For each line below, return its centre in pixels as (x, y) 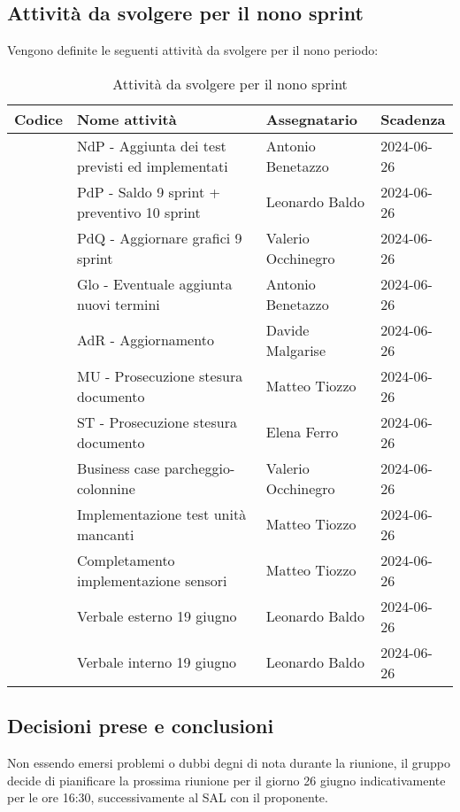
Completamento (126, 560)
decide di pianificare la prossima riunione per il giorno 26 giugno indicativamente (226, 780)
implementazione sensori (152, 580)
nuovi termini (118, 304)
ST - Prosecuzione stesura (157, 421)
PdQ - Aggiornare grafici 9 (159, 237)
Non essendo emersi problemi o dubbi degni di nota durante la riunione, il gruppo (229, 762)
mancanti (105, 534)
